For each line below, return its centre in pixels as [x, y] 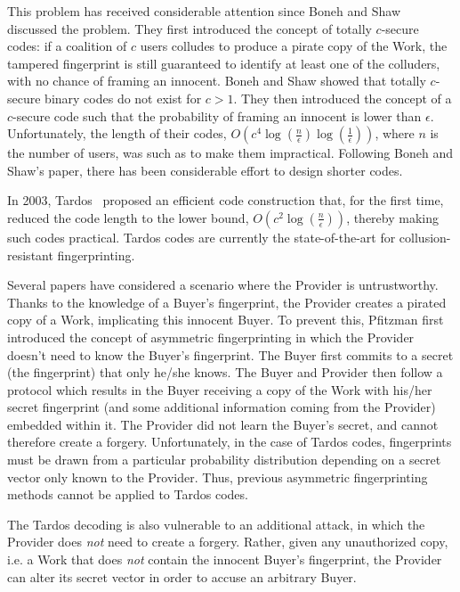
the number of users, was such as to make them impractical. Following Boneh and [230, 153]
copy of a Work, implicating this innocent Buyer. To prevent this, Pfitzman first [226, 320]
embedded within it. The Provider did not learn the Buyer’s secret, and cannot [223, 424]
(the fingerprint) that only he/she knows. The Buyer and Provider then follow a [225, 372]
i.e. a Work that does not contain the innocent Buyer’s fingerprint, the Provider [225, 559]
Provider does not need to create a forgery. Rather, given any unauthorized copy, [228, 542]
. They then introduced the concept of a [343, 98]
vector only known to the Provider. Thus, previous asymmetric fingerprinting [218, 477]
